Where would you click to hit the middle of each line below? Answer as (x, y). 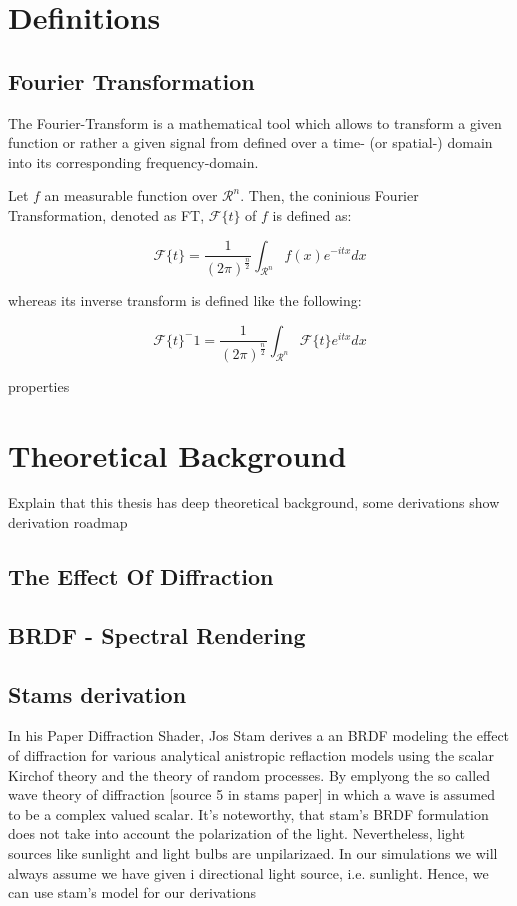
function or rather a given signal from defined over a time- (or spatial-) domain (250, 142)
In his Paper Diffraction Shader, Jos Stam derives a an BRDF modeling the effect (259, 735)
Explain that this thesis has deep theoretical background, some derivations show (254, 502)
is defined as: (312, 214)
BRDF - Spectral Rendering (157, 634)
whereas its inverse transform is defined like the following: (185, 300)
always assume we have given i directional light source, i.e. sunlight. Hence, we (248, 872)
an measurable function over (131, 195)
